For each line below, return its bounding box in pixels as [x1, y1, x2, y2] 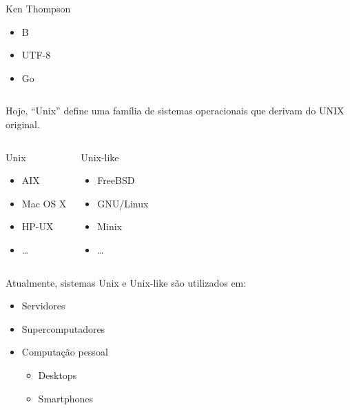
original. [6, 116, 40, 131]
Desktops [38, 367, 77, 382]
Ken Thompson [6, 1, 71, 15]
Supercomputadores [21, 321, 105, 336]
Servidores [21, 298, 65, 313]
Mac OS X [21, 196, 67, 210]
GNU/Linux [97, 196, 149, 210]
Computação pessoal [21, 345, 108, 359]
